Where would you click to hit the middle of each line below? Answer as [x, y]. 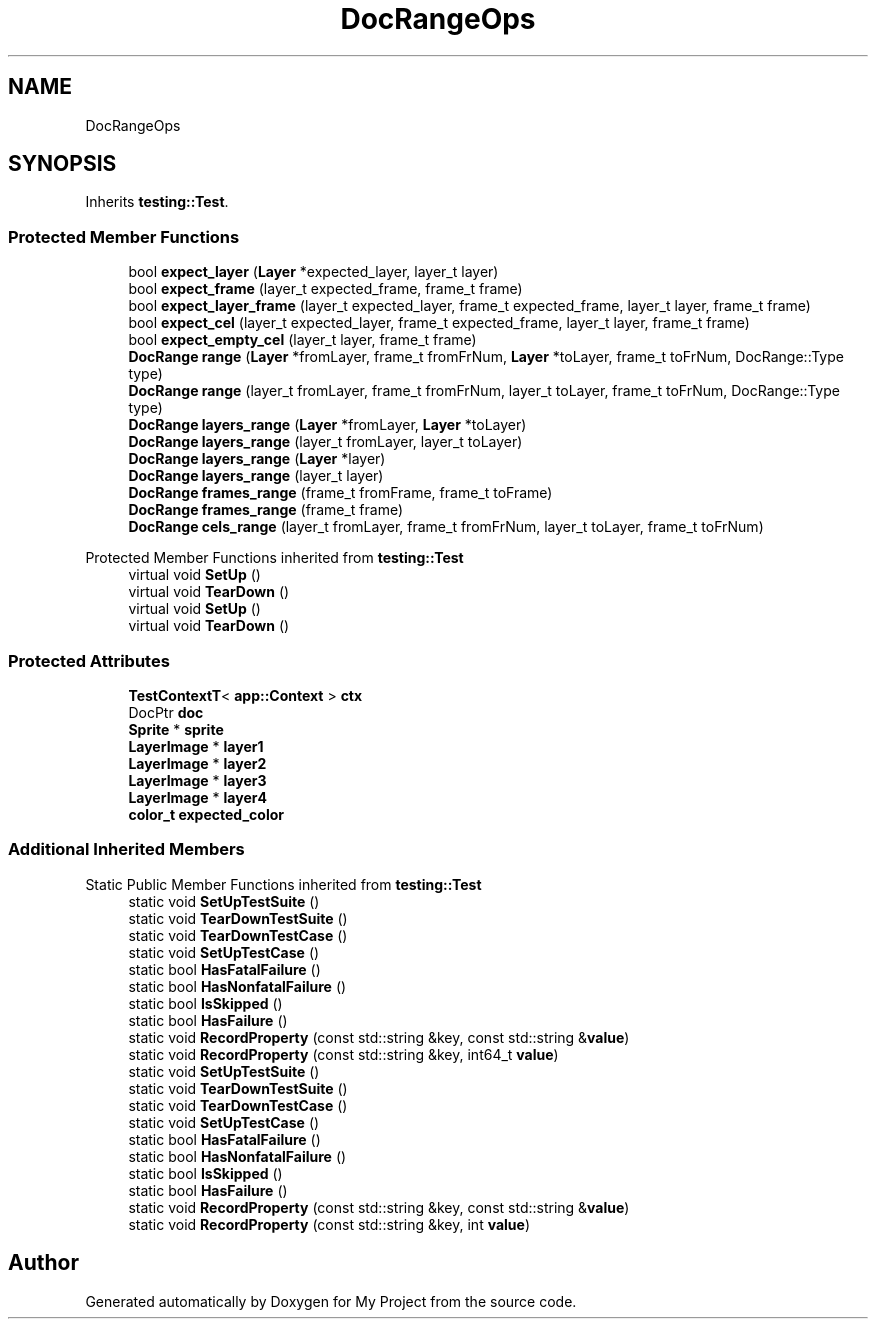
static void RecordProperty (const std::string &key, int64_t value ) [343, 1054]
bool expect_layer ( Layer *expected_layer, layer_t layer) [313, 272]
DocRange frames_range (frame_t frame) [266, 510]
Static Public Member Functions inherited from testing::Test [283, 884]
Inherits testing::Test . [157, 202]
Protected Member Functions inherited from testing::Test [274, 558]
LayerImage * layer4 [197, 797]
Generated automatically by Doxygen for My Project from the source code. [331, 1301]
